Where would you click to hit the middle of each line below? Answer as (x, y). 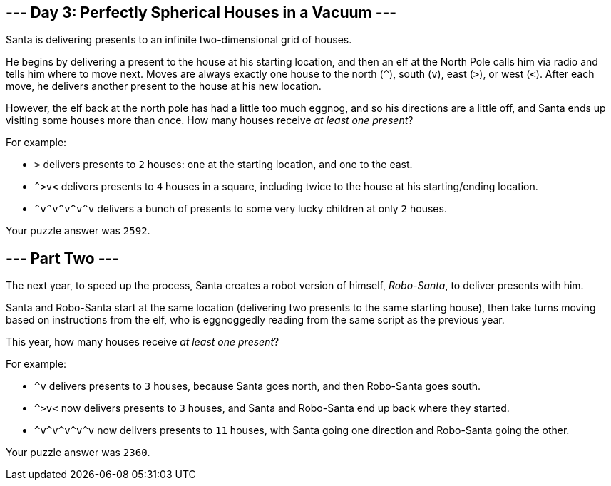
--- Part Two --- (63, 258)
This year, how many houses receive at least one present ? (143, 342)
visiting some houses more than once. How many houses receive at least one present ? (210, 120)
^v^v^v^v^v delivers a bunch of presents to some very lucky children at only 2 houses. (241, 209)
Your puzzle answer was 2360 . (78, 453)
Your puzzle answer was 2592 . (78, 231)
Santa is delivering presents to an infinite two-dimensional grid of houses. (179, 40)
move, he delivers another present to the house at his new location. (164, 86)
